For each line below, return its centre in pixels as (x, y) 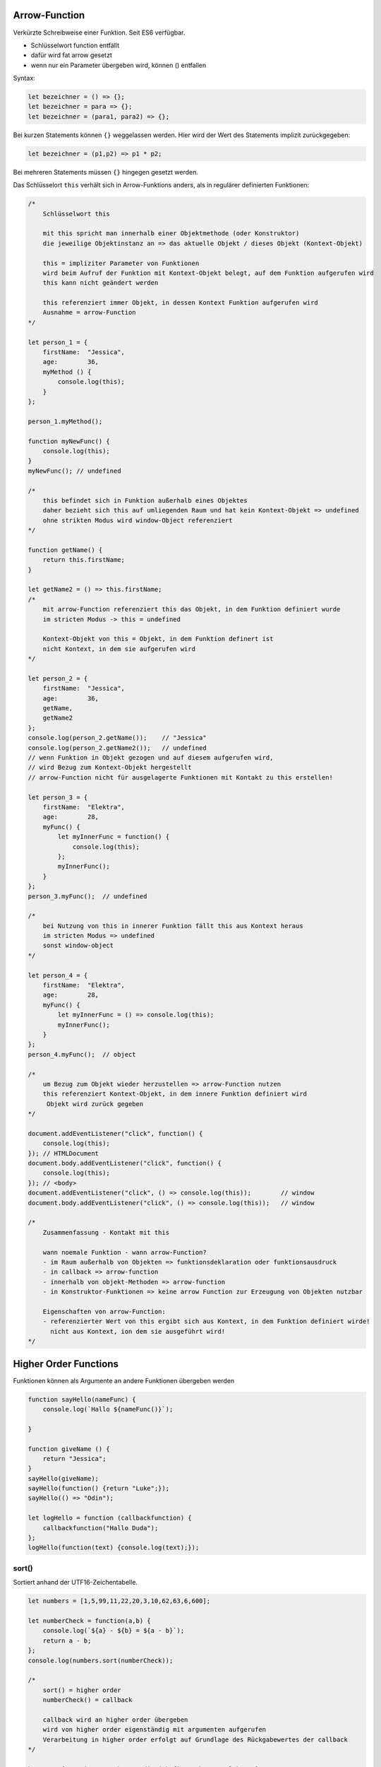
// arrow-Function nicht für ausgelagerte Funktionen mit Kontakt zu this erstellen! (180, 777)
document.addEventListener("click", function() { (115, 1133)
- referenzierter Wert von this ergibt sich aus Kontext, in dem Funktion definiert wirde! (206, 1321)
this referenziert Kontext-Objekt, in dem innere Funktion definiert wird (175, 1094)
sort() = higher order (82, 1690)
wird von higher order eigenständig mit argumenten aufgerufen (155, 1730)
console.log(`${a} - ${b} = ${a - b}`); (114, 1631)
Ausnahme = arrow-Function (90, 312)
